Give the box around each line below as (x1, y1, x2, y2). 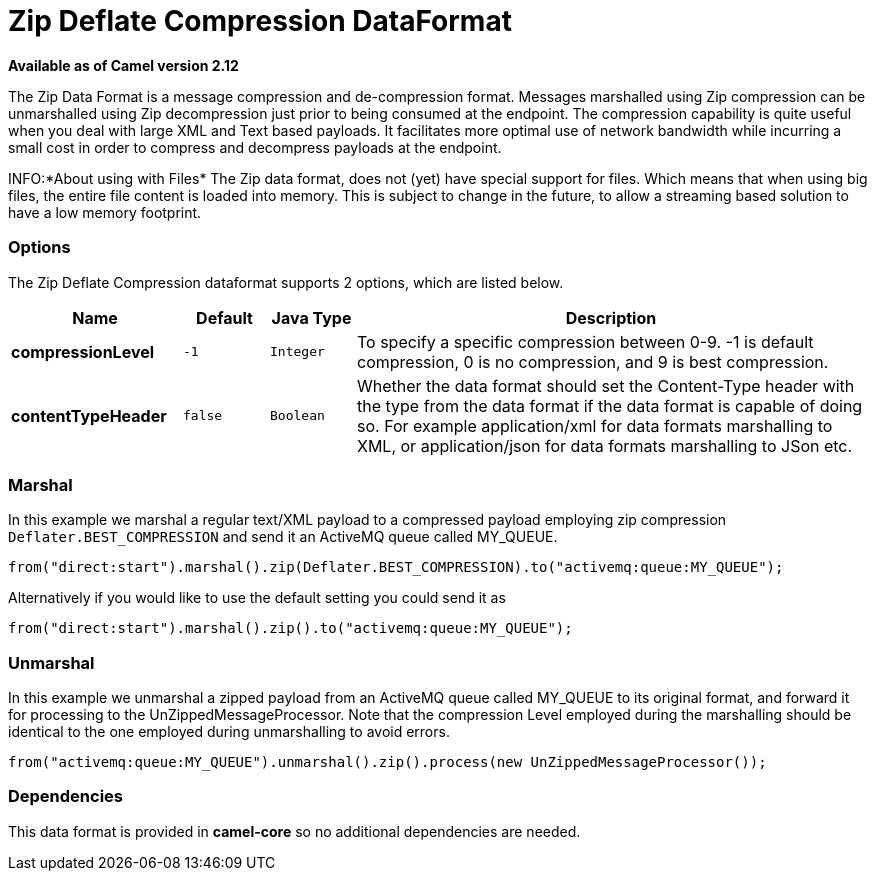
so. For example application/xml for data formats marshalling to (357, 415, 833, 436)
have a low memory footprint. (8, 203, 202, 221)
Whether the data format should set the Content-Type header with (357, 375, 855, 396)
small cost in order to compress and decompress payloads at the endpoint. (8, 138, 502, 156)
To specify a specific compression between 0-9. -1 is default (357, 331, 814, 352)
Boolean (270, 408, 325, 423)
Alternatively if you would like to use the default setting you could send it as (8, 589, 506, 607)
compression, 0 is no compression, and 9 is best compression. (357, 351, 829, 372)
